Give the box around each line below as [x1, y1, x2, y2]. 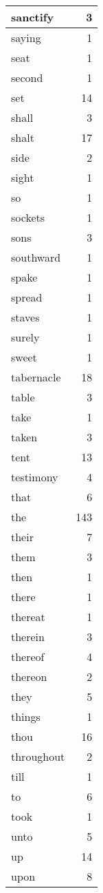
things [11, 708, 41, 724]
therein [11, 629, 45, 644]
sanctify [11, 9, 54, 25]
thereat [11, 609, 45, 624]
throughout [11, 748, 65, 764]
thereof [11, 649, 45, 664]
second [11, 70, 43, 85]
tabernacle [11, 369, 61, 385]
